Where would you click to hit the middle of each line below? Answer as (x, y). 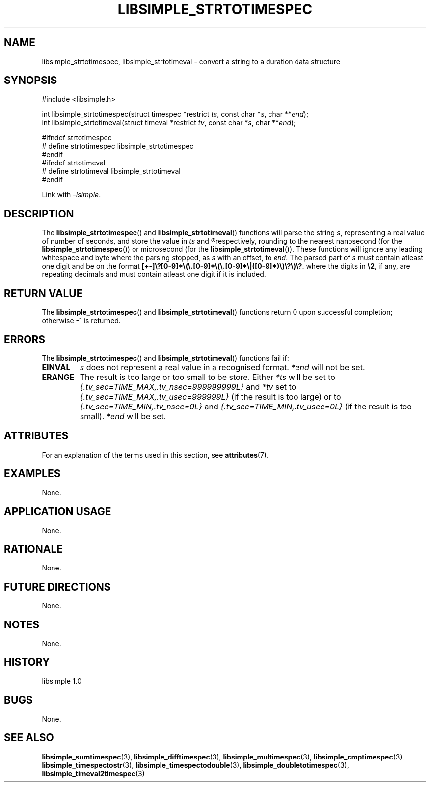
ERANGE (58, 377)
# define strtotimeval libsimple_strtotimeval (111, 171)
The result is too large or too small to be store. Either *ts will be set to (207, 377)
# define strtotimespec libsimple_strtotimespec (118, 146)
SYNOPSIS (31, 81)
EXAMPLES (32, 474)
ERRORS (25, 339)
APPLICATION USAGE (58, 512)
